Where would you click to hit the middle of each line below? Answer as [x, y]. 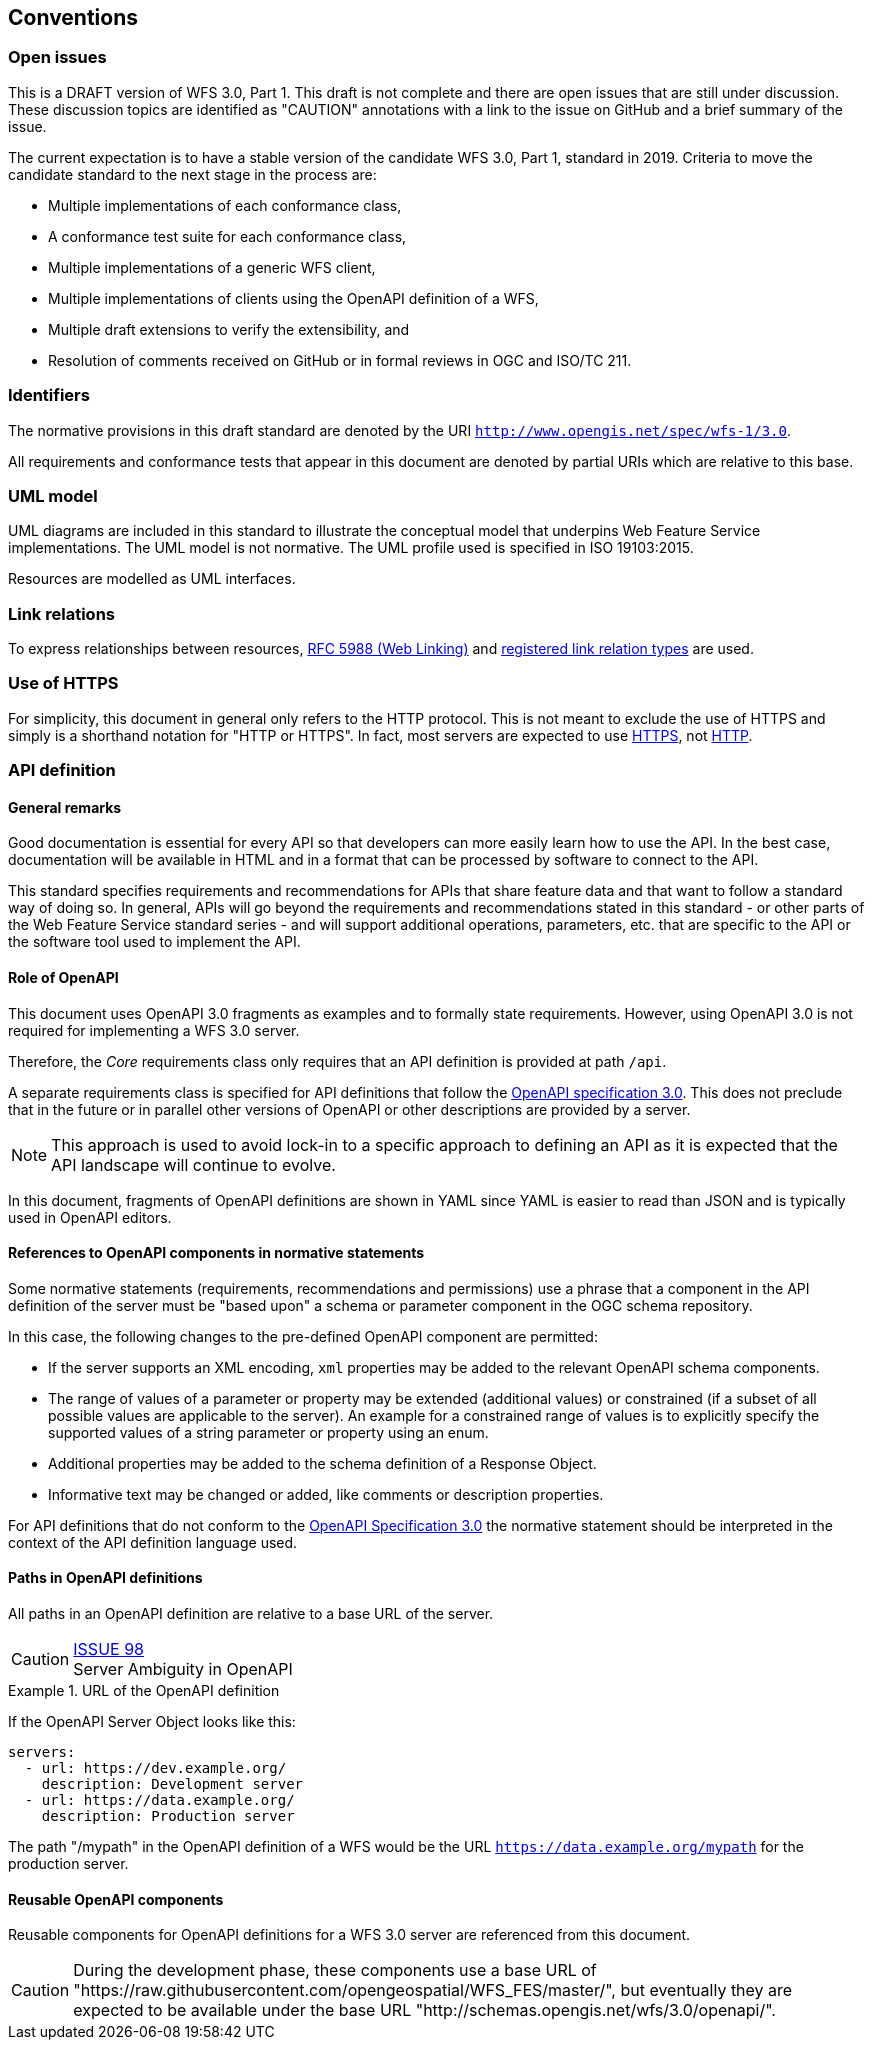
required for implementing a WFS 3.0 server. [154, 1030]
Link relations [61, 613]
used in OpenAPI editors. [90, 1217]
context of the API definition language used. [153, 1542]
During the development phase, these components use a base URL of [335, 1970]
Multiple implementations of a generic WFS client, [212, 267]
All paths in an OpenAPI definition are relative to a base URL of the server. [251, 1614]
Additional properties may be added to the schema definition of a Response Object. [322, 1463]
